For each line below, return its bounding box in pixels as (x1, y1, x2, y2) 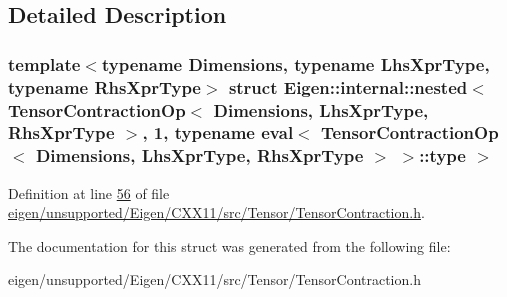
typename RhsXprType (8, 74, 201, 99)
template (8, 51, 81, 76)
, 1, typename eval (142, 120, 294, 145)
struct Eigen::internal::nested (228, 74, 468, 99)
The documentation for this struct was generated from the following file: (8, 235, 451, 256)
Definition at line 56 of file (8, 182, 170, 203)
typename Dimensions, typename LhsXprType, (101, 51, 490, 76)
